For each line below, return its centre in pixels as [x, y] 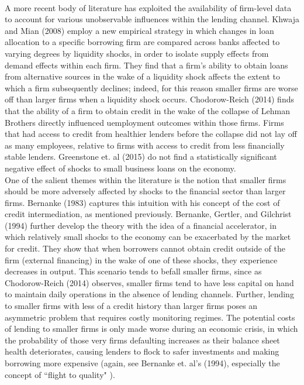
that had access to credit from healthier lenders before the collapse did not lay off [151, 134]
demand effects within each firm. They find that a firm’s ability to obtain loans [146, 65]
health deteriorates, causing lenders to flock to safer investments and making [142, 351]
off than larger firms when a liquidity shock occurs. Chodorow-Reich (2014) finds [149, 99]
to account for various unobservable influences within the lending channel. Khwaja [152, 19]
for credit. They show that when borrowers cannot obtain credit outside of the [145, 248]
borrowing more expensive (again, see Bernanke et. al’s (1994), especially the [142, 363]
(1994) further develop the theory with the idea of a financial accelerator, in [141, 225]
